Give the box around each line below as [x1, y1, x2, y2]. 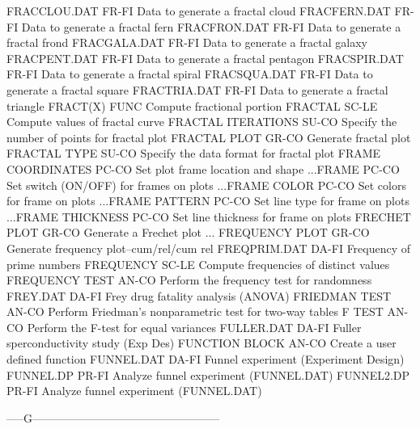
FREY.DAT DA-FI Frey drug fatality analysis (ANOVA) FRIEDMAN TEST [6, 287, 392, 304]
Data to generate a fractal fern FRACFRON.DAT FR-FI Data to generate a [21, 18, 401, 35]
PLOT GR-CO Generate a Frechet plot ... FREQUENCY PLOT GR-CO [6, 224, 370, 241]
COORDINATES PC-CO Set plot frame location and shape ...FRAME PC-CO [6, 160, 400, 177]
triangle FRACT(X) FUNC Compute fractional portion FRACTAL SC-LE [6, 97, 378, 114]
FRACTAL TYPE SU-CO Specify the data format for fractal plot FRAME [6, 145, 381, 162]
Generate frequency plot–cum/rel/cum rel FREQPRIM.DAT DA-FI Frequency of [6, 239, 411, 256]
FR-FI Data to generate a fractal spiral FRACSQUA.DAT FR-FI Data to [6, 65, 373, 82]
